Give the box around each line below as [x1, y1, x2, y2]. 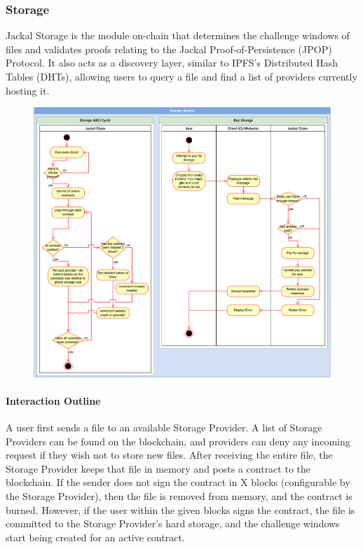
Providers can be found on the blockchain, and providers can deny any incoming [6, 433, 350, 448]
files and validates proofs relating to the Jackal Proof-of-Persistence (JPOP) [6, 41, 332, 56]
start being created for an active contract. [6, 529, 185, 544]
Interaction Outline [6, 393, 101, 408]
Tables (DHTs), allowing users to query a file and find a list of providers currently [6, 69, 357, 83]
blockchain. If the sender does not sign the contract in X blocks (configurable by [6, 475, 350, 489]
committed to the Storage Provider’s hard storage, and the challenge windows [6, 516, 340, 531]
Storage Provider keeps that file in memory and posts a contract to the [6, 461, 310, 475]
